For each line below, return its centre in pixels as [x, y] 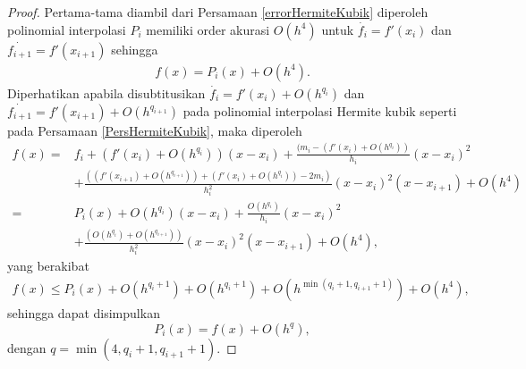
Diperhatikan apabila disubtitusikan [106, 92]
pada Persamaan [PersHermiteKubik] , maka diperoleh [155, 130]
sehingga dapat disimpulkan [84, 312]
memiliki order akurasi [208, 29]
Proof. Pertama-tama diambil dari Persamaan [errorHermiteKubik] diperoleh [218, 12]
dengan [27, 347]
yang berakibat [48, 266]
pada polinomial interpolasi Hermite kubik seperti [320, 110]
